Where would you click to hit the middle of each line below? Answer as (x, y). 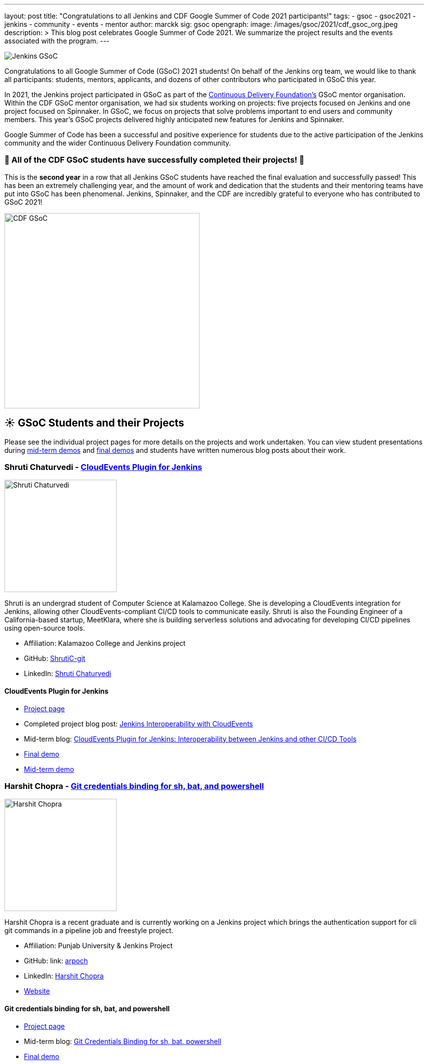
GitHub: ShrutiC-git (55, 659)
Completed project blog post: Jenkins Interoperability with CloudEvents (139, 724)
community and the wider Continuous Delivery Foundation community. (118, 143)
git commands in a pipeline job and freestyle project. (89, 931)
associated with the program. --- (57, 41)
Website (37, 991)
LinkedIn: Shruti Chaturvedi (68, 674)
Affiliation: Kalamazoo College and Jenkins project (105, 643)
